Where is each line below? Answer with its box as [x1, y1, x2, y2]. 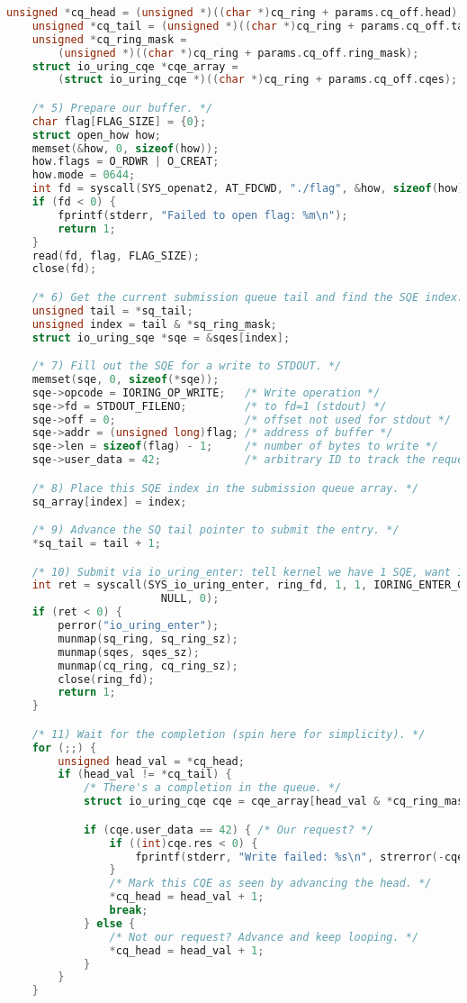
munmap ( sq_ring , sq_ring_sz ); [58, 632, 238, 645]
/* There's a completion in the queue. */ [83, 781, 342, 795]
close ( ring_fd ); [58, 672, 155, 686]
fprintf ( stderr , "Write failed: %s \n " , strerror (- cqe [135, 850, 464, 863]
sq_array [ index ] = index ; [31, 495, 187, 508]
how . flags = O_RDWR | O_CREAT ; [31, 155, 220, 169]
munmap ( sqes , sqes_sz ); [58, 645, 200, 659]
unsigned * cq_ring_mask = [31, 32, 187, 46]
